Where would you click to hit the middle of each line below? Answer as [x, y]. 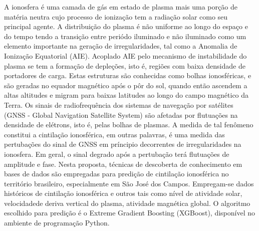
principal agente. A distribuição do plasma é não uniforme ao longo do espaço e [126, 26]
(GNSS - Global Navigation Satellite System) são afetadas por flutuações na [121, 114]
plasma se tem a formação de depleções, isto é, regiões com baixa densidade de [125, 65]
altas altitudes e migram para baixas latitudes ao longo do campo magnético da [126, 95]
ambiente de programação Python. [57, 223]
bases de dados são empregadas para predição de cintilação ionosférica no [116, 174]
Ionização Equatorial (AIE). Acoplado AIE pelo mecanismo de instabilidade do [125, 55]
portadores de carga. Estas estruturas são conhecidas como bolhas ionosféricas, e [128, 75]
